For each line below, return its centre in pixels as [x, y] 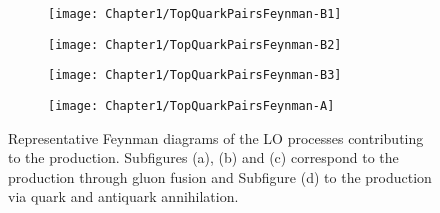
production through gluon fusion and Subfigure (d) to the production [220, 176]
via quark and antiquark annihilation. [123, 196]
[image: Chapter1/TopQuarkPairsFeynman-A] [191, 105]
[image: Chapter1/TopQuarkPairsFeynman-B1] [195, 14]
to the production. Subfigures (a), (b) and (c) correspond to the [203, 157]
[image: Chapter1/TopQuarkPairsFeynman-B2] [195, 44]
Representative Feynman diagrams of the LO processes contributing [216, 137]
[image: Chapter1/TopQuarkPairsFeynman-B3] [195, 75]
